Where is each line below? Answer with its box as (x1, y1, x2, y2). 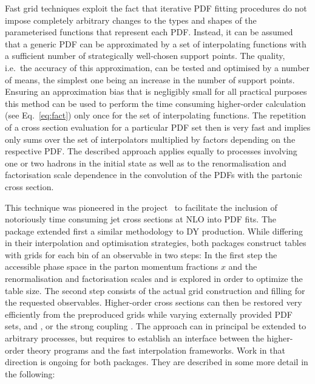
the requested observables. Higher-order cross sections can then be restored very (5, 296, 302, 309)
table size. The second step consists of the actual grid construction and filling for (5, 284, 305, 297)
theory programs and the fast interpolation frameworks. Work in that (27, 343, 285, 356)
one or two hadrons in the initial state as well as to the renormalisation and (5, 156, 286, 169)
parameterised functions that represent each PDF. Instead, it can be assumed (5, 26, 293, 38)
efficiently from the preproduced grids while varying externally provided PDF (5, 307, 293, 320)
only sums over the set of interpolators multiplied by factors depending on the (5, 132, 296, 145)
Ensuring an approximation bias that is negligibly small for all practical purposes (5, 85, 307, 98)
